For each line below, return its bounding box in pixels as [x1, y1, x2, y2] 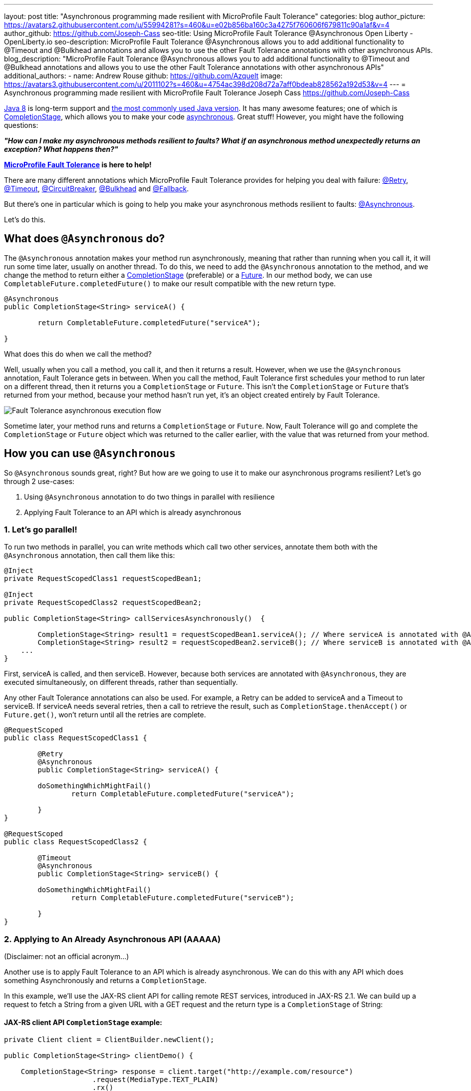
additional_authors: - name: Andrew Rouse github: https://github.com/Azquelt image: [4, 71, 283, 80]
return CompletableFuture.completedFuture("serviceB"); [71, 894, 294, 902]
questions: [4, 121, 38, 129]
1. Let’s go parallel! [4, 525, 77, 535]
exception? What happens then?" [4, 145, 118, 153]
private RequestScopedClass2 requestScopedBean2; [4, 598, 202, 607]
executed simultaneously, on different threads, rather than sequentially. [4, 678, 238, 687]
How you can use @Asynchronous [4, 447, 176, 460]
